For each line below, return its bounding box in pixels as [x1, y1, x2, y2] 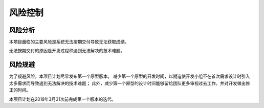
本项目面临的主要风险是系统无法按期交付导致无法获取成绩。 [9, 39, 129, 45]
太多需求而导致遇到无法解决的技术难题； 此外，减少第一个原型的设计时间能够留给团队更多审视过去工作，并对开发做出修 [9, 80, 250, 86]
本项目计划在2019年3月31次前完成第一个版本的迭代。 [9, 96, 116, 102]
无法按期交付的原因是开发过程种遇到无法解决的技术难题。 [9, 48, 125, 54]
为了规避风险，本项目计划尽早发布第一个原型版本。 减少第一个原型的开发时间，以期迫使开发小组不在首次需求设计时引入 [9, 73, 250, 79]
